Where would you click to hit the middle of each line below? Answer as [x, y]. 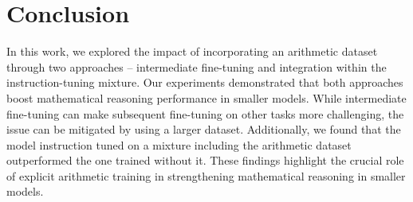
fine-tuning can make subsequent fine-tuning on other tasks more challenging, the [205, 113]
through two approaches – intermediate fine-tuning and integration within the [197, 66]
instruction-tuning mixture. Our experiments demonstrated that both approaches [205, 82]
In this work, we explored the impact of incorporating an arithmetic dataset [192, 51]
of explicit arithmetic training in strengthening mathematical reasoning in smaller [206, 175]
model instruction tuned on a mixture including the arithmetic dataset [179, 144]
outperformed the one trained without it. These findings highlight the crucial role [205, 160]
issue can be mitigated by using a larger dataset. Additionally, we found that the [204, 129]
